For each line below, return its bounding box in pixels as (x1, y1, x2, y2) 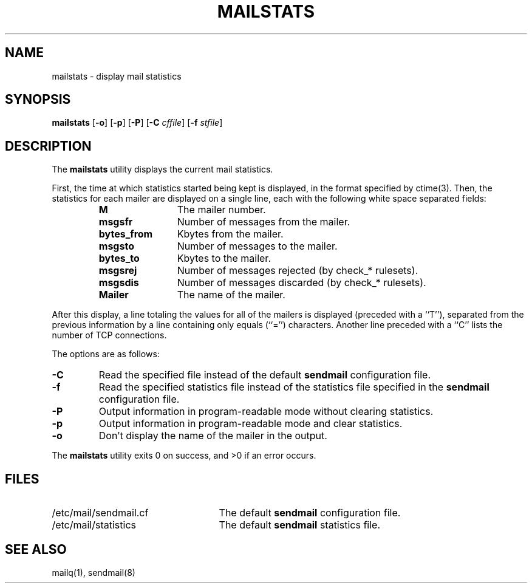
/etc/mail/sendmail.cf (52, 507, 149, 519)
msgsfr (98, 216, 133, 228)
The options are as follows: (52, 349, 160, 360)
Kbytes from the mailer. (177, 228, 284, 241)
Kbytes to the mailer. (177, 252, 271, 265)
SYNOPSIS (5, 92, 71, 108)
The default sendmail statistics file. (219, 519, 380, 532)
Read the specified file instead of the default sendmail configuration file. (98, 369, 431, 381)
